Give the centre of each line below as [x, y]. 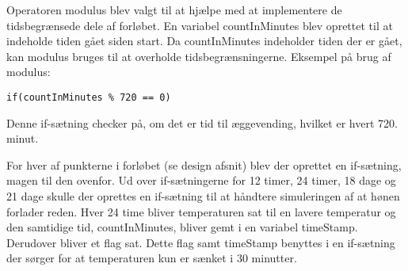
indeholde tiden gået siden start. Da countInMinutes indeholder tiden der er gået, [204, 41]
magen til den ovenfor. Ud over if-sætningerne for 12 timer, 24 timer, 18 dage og [201, 180]
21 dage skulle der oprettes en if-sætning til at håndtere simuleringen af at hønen [203, 196]
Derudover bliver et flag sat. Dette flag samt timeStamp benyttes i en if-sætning [201, 242]
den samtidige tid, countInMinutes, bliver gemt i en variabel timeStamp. [182, 227]
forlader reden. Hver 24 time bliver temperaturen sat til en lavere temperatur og [201, 211]
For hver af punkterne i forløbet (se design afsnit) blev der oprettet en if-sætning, [204, 164]
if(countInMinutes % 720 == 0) [89, 97]
